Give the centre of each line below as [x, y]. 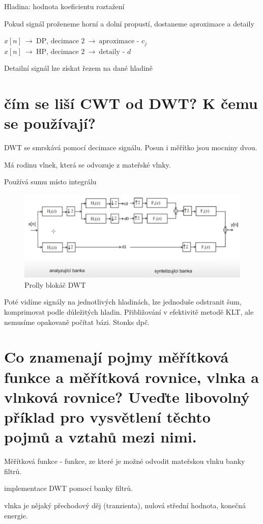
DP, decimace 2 [61, 42]
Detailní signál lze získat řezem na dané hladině [79, 68]
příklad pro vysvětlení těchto [107, 417]
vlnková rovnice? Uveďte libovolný [127, 396]
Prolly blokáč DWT [55, 284]
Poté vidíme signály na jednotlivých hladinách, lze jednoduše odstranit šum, [123, 302]
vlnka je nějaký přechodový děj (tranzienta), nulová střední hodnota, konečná [125, 505]
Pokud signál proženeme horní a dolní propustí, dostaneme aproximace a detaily [129, 23]
